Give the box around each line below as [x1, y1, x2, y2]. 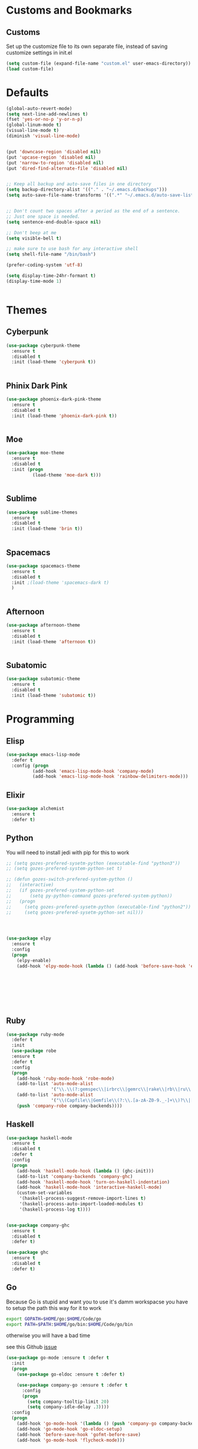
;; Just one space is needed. [6, 214, 81, 220]
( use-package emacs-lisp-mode [6, 751, 81, 757]
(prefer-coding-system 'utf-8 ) [6, 262, 83, 268]
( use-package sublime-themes [6, 509, 78, 515]
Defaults [6, 86, 49, 99]
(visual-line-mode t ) [6, 128, 60, 134]
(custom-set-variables [16, 1190, 72, 1196]
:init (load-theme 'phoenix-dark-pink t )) [11, 412, 117, 419]
